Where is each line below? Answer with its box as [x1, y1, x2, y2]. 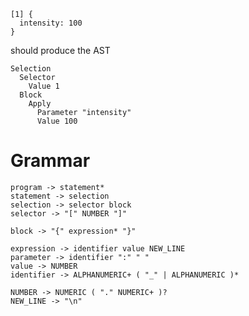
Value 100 [36, 116, 78, 126]
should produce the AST [10, 45, 111, 56]
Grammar [10, 150, 91, 172]
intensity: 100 [19, 18, 83, 28]
